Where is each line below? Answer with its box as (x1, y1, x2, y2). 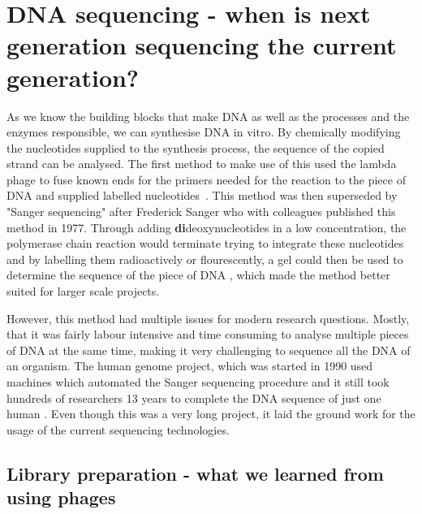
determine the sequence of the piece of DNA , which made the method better (6, 266, 390, 283)
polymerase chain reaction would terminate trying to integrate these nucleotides (6, 235, 404, 252)
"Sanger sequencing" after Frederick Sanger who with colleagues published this (6, 203, 396, 220)
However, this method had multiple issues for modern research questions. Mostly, (6, 309, 410, 326)
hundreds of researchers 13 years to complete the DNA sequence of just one (6, 389, 381, 406)
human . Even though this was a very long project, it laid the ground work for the (6, 405, 416, 422)
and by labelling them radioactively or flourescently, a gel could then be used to (6, 250, 403, 267)
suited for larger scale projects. (6, 283, 160, 300)
